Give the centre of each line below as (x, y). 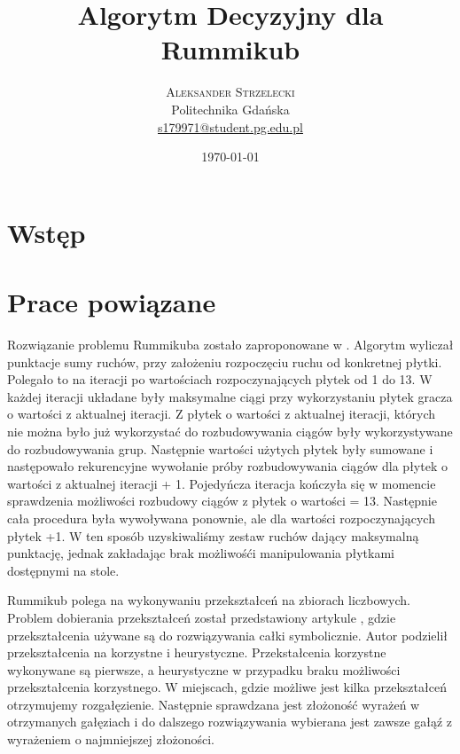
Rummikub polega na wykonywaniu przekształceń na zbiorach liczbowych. (209, 600)
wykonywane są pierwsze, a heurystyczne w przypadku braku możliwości (204, 669)
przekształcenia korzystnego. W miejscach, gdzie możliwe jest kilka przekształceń (227, 687)
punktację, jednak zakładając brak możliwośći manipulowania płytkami (201, 553)
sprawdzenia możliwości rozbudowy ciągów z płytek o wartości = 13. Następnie (222, 501)
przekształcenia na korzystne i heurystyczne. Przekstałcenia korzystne (197, 652)
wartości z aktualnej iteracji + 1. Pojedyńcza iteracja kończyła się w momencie (222, 483)
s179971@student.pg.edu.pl (230, 126)
